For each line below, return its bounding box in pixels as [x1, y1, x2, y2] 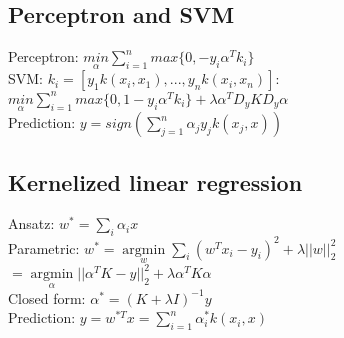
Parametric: [8, 237, 80, 258]
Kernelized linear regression [8, 166, 303, 197]
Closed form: [8, 287, 86, 308]
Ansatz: [8, 213, 55, 234]
